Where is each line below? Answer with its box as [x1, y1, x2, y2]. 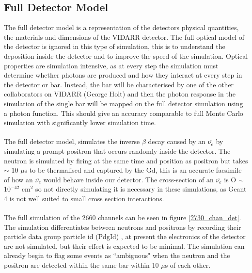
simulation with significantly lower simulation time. [4, 117, 156, 128]
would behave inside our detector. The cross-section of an [43, 174, 214, 184]
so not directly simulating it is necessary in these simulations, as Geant [35, 184, 247, 194]
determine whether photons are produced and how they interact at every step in [4, 70, 242, 80]
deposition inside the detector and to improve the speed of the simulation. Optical [4, 50, 248, 61]
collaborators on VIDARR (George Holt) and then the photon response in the [4, 89, 236, 99]
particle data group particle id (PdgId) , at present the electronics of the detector [4, 231, 246, 241]
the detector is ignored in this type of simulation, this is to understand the [4, 41, 225, 51]
